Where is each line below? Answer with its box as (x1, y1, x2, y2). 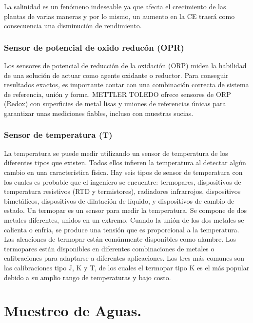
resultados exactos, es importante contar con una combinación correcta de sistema (4, 79, 249, 90)
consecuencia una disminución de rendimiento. (4, 20, 142, 31)
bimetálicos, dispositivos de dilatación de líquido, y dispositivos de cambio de (4, 195, 234, 206)
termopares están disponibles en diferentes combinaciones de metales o (4, 243, 214, 253)
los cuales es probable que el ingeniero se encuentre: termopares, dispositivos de (4, 176, 241, 187)
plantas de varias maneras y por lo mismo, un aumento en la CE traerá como (4, 11, 235, 21)
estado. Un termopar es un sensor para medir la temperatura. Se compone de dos (4, 205, 247, 215)
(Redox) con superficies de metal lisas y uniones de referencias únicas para (4, 98, 226, 109)
